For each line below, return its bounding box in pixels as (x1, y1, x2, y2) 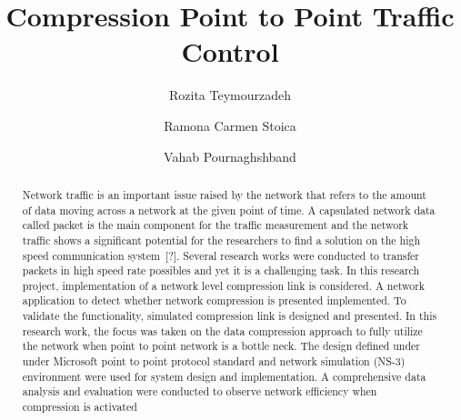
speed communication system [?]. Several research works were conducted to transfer (22, 247, 420, 263)
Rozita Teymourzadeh (168, 85, 291, 105)
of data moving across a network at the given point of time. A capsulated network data (22, 202, 436, 217)
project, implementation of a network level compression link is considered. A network (22, 277, 426, 293)
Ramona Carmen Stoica (164, 115, 296, 135)
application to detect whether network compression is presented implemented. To (22, 293, 406, 308)
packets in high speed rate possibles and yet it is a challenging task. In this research (22, 263, 420, 278)
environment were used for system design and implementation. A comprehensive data (22, 368, 426, 384)
